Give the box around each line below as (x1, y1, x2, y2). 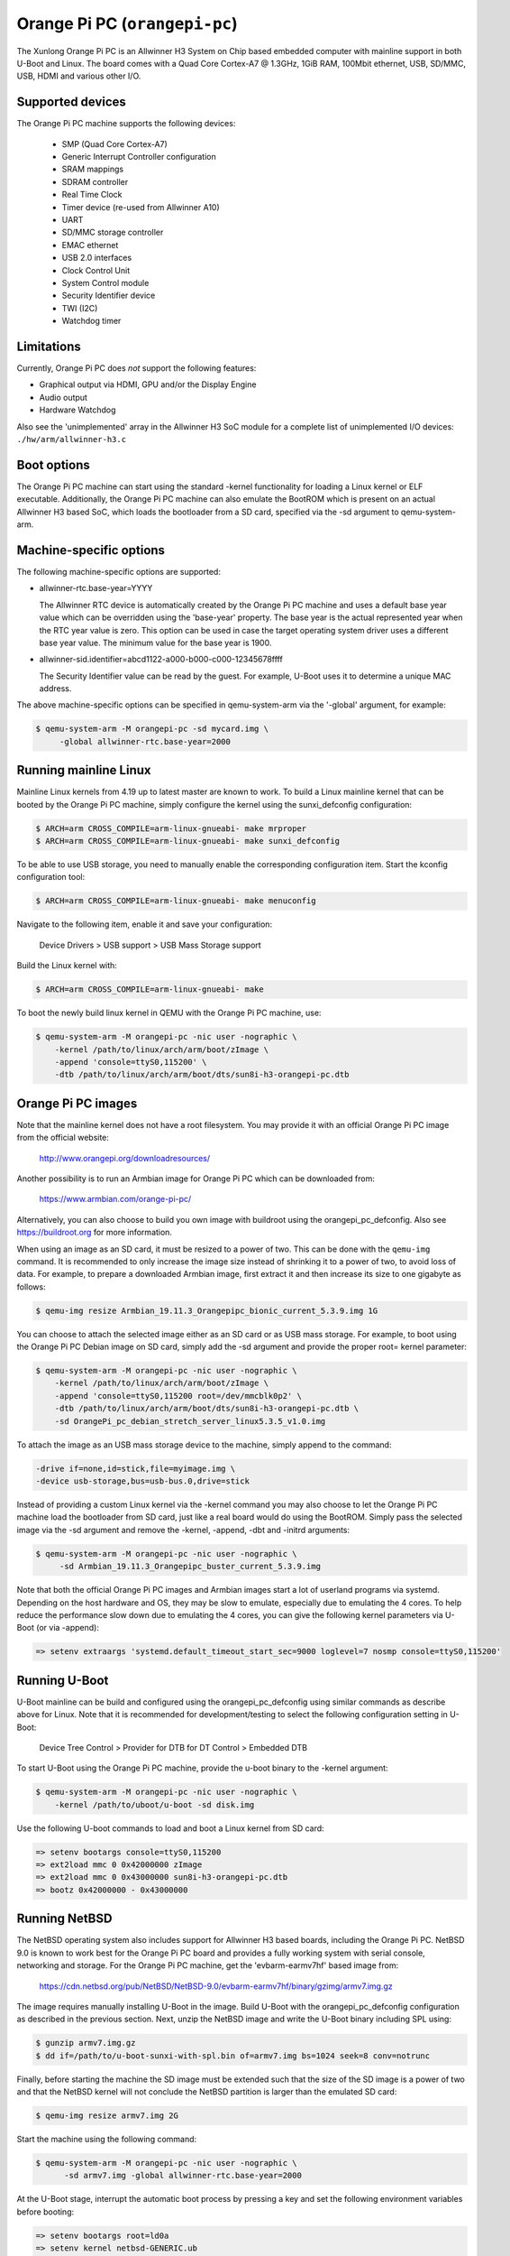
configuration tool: (16, 872, 86, 883)
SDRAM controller (61, 176, 129, 187)
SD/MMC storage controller (61, 227, 164, 238)
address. (39, 683, 72, 694)
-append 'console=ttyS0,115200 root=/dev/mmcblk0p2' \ (54, 1391, 302, 1401)
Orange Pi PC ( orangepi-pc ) (16, 14, 238, 33)
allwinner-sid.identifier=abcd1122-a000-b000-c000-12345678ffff (39, 654, 283, 665)
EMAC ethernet (61, 239, 119, 250)
